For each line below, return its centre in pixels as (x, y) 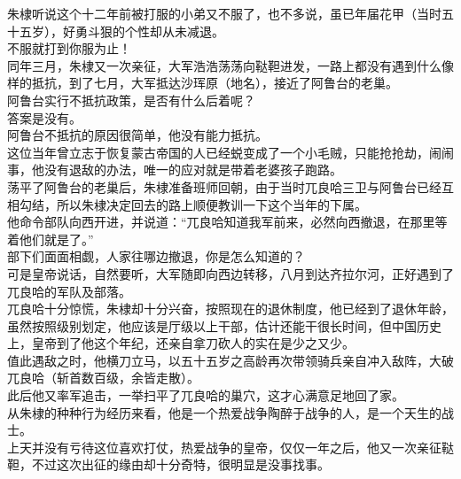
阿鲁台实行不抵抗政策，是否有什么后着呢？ (131, 100)
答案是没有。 (44, 117)
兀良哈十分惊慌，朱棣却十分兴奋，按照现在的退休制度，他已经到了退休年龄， (230, 309)
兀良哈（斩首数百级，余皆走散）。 (103, 378)
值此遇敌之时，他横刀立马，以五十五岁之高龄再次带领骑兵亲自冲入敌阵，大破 (230, 360)
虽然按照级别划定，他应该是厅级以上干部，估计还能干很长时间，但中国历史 (224, 325)
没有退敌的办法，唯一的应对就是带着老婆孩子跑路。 (193, 170)
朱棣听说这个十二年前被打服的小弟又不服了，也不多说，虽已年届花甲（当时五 (230, 13)
